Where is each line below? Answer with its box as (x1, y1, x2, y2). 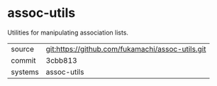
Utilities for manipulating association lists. (7, 28, 129, 37)
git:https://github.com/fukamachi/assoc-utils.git (45, 44, 206, 54)
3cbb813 (45, 55, 77, 65)
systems (11, 67, 39, 77)
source (11, 44, 34, 54)
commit (11, 55, 36, 65)
